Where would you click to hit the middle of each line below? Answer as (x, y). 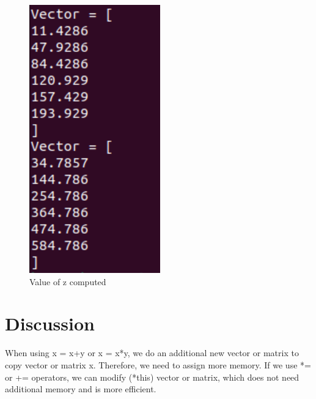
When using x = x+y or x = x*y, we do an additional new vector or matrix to (152, 353)
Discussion (50, 323)
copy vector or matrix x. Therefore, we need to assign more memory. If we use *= (158, 364)
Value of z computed (68, 281)
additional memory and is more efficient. (81, 389)
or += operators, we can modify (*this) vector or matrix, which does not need (152, 377)
